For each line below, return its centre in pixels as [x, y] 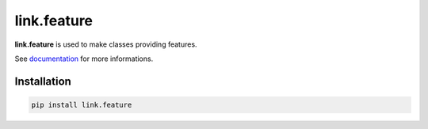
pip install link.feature [82, 104]
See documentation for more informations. [84, 59]
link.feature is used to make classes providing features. [106, 44]
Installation [43, 81]
